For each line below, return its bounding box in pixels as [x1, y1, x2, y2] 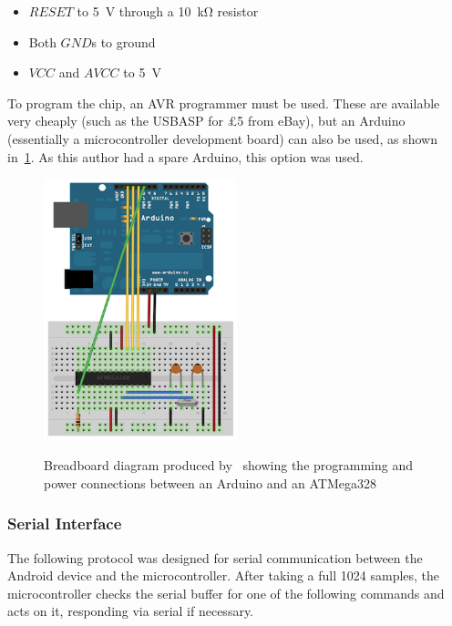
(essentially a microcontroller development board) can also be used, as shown [7, 128, 437, 148]
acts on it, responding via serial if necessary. [7, 601, 254, 621]
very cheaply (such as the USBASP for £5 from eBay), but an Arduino [7, 111, 406, 130]
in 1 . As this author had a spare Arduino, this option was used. [7, 147, 364, 166]
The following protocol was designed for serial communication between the [7, 548, 423, 567]
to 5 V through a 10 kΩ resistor [77, 2, 259, 20]
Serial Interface [7, 512, 122, 535]
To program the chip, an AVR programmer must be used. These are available [7, 93, 440, 112]
